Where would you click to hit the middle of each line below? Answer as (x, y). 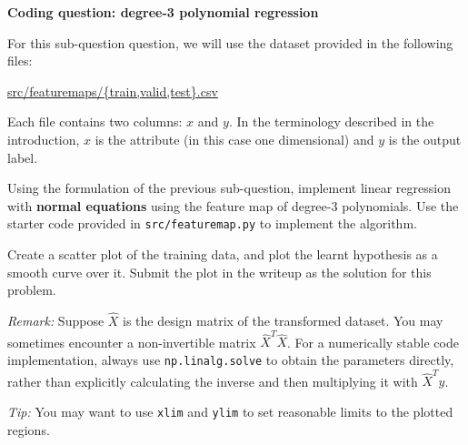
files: (20, 61)
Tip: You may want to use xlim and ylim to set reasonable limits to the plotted (230, 411)
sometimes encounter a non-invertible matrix (132, 342)
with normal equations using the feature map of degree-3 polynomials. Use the (233, 205)
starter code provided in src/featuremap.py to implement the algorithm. (212, 223)
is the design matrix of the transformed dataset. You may (283, 320)
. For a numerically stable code (373, 342)
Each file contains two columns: (95, 121)
